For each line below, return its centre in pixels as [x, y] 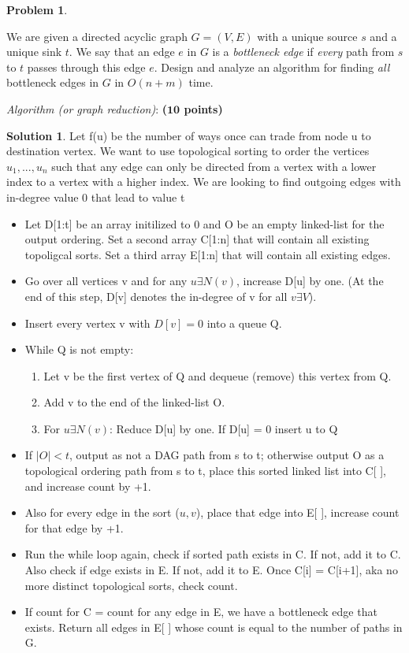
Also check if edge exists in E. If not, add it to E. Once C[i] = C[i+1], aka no [211, 570]
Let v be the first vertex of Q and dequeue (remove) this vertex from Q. [218, 375]
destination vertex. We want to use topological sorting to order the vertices [188, 151]
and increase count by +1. [88, 486]
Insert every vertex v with [87, 323]
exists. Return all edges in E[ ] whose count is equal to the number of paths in [214, 627]
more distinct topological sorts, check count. [131, 585]
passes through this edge [86, 67]
